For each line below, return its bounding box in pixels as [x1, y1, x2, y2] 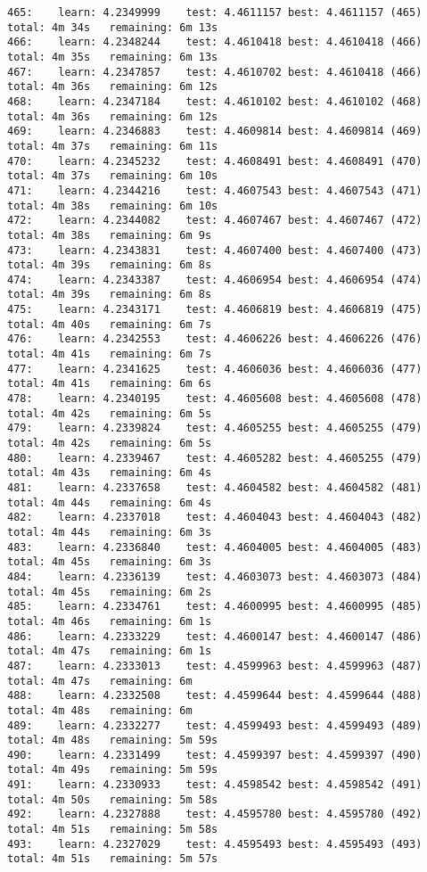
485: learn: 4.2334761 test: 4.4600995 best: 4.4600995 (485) [7, 600, 423, 613]
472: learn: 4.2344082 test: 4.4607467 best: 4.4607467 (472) [7, 214, 423, 227]
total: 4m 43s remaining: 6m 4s [7, 466, 212, 480]
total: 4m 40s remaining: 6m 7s [7, 317, 212, 331]
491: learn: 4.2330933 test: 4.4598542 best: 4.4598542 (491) [7, 778, 423, 792]
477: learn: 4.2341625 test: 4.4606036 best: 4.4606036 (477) [7, 362, 423, 375]
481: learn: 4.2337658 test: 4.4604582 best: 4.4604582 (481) [7, 481, 423, 494]
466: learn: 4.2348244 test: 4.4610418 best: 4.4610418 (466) [7, 36, 423, 49]
